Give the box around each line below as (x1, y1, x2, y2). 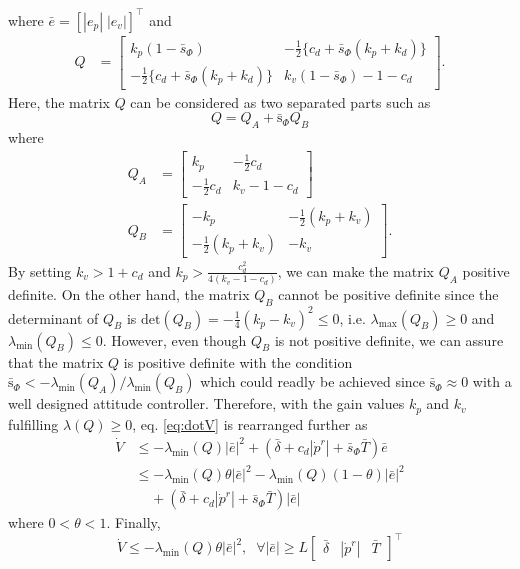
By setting (8, 260, 72, 281)
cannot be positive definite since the (278, 284, 499, 305)
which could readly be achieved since (200, 371, 426, 392)
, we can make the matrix (277, 260, 434, 281)
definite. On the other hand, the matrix (8, 284, 250, 305)
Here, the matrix (8, 91, 110, 112)
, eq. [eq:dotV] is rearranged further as (132, 413, 368, 434)
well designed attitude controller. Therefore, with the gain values (8, 393, 405, 414)
